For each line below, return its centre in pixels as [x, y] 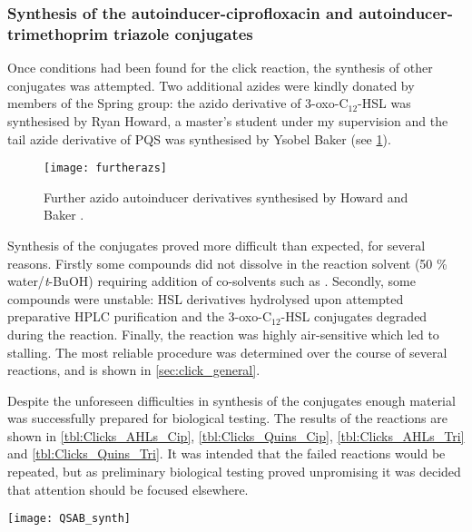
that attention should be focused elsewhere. [128, 489]
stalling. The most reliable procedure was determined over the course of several [227, 352]
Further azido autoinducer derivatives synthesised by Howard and [226, 197]
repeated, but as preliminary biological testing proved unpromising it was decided [234, 472]
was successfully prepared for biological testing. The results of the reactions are [227, 418]
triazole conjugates [183, 33]
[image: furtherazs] [106, 168]
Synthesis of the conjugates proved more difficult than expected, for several [216, 245]
